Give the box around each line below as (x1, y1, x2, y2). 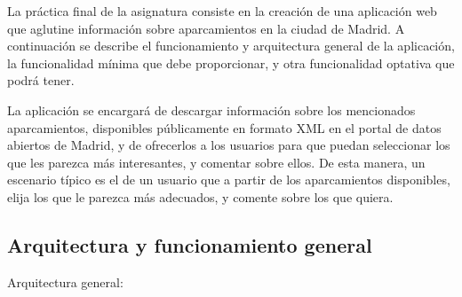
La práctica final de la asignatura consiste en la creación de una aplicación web (7, 2, 437, 20)
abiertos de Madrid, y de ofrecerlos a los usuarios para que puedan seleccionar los (7, 136, 450, 154)
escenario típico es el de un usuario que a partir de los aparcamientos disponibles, (7, 170, 450, 189)
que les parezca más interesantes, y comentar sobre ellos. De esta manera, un (7, 152, 426, 171)
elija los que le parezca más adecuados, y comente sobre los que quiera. (7, 187, 394, 206)
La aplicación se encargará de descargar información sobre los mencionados (7, 100, 416, 119)
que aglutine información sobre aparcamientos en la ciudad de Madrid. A (7, 19, 405, 37)
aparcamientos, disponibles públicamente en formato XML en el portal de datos (7, 118, 442, 137)
